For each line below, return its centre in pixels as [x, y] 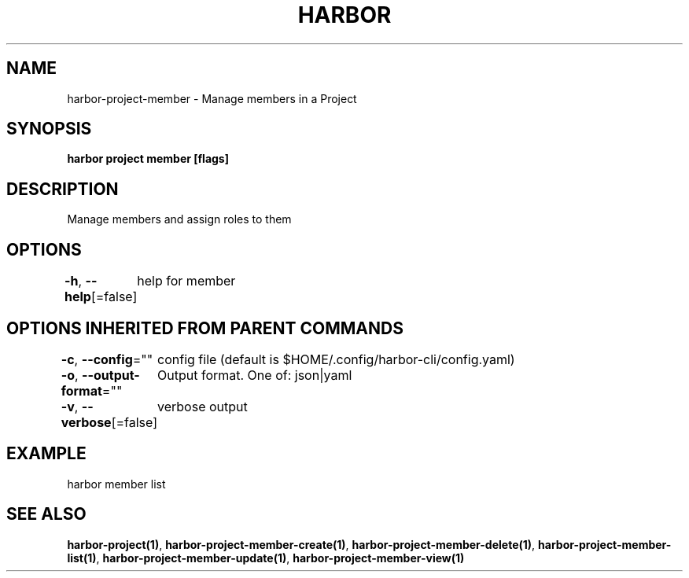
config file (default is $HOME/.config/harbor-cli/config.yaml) [336, 359]
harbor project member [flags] [148, 159]
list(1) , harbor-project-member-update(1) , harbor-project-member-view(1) [266, 558]
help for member [186, 281]
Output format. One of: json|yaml [255, 375]
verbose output [203, 406]
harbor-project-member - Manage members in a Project [212, 98]
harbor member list [116, 484]
